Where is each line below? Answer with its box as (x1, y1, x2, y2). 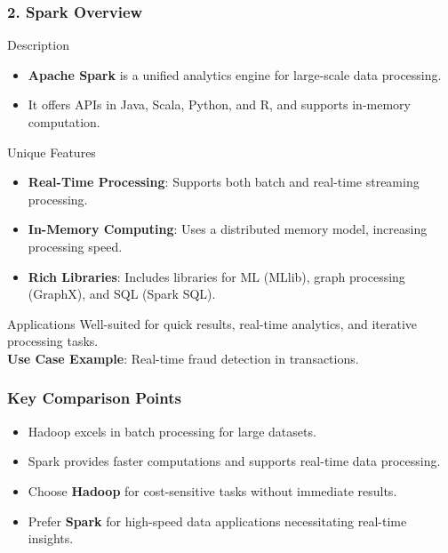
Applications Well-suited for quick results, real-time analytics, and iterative (7, 314, 418, 333)
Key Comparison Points (7, 387, 181, 409)
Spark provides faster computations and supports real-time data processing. (28, 452, 441, 470)
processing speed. (28, 236, 123, 255)
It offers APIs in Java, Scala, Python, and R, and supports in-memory (28, 95, 411, 114)
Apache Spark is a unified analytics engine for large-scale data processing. (28, 65, 442, 84)
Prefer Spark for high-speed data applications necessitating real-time (28, 511, 407, 530)
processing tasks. (7, 332, 99, 350)
